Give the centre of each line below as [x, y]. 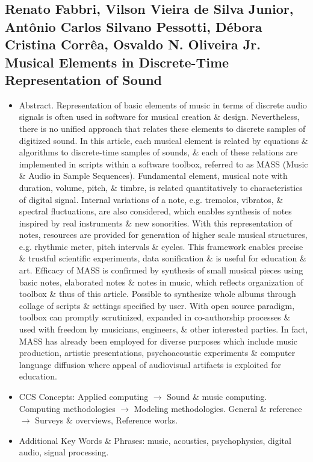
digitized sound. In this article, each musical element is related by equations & [163, 140]
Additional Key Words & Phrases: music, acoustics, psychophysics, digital [155, 440]
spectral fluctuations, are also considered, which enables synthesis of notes [155, 211]
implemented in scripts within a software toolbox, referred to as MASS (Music [163, 164]
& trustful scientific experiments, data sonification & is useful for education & [163, 258]
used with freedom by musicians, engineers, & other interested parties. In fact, [163, 329]
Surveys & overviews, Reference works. [107, 420]
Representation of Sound [83, 79]
